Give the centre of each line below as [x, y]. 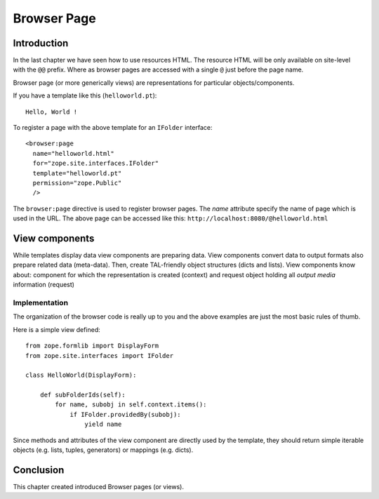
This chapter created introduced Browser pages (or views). [98, 486]
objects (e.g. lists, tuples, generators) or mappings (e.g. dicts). [103, 450]
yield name [103, 424]
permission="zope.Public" [77, 183]
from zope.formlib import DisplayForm [92, 346]
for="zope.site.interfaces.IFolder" [96, 164]
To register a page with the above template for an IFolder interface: [113, 128]
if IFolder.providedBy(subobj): [126, 414]
